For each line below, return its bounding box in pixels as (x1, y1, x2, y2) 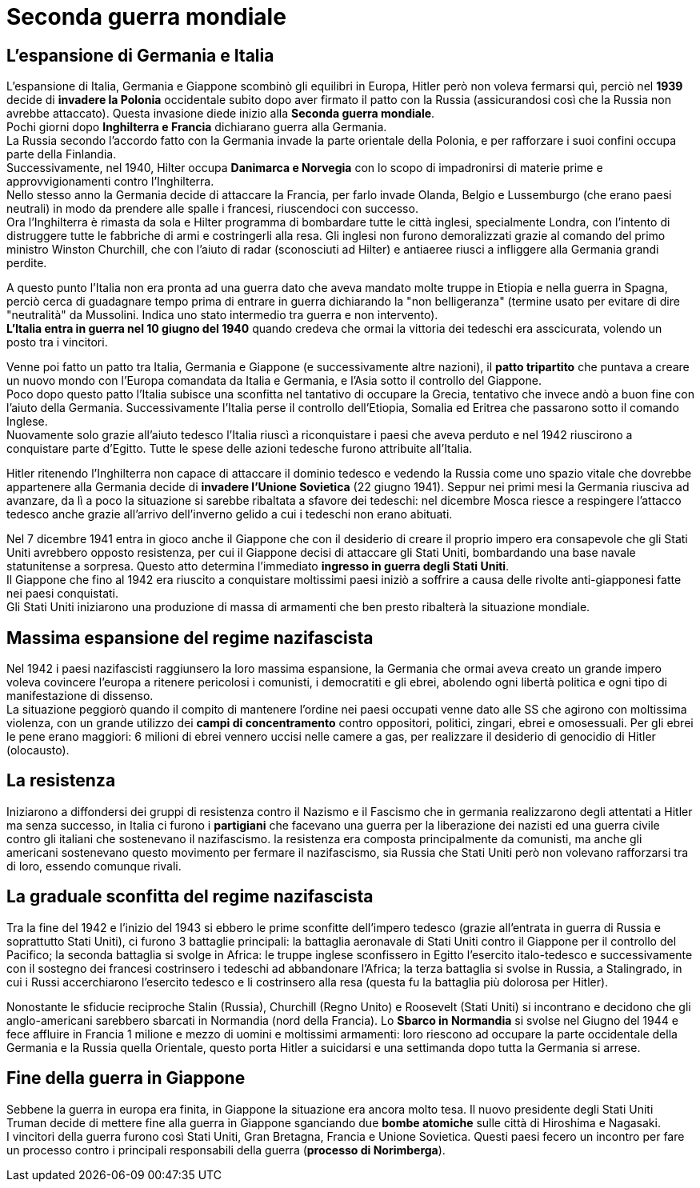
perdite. (6, 256, 47, 270)
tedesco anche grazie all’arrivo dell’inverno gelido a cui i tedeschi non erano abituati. (6, 507, 453, 522)
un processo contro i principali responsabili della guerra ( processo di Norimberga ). (6, 1142, 446, 1157)
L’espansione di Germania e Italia (6, 45, 274, 66)
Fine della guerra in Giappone (6, 1068, 246, 1089)
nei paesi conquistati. (6, 586, 119, 601)
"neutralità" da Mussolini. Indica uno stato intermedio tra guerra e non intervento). (6, 308, 438, 322)
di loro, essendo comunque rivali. (6, 858, 182, 873)
